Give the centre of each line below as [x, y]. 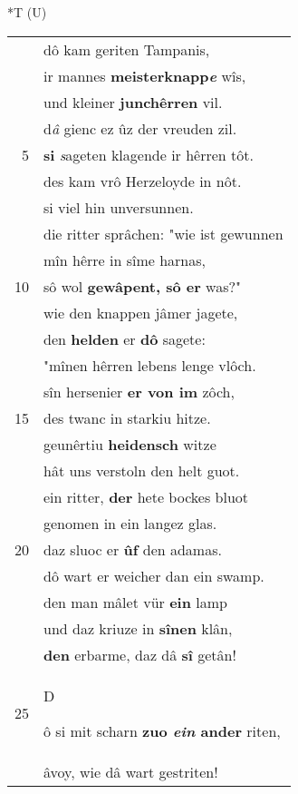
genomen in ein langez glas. [130, 523]
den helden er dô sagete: [125, 338]
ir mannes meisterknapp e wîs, [145, 75]
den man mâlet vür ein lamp [135, 602]
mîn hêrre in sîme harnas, [125, 260]
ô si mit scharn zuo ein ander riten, [162, 730]
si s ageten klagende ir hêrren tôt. [149, 154]
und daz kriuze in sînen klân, [138, 628]
